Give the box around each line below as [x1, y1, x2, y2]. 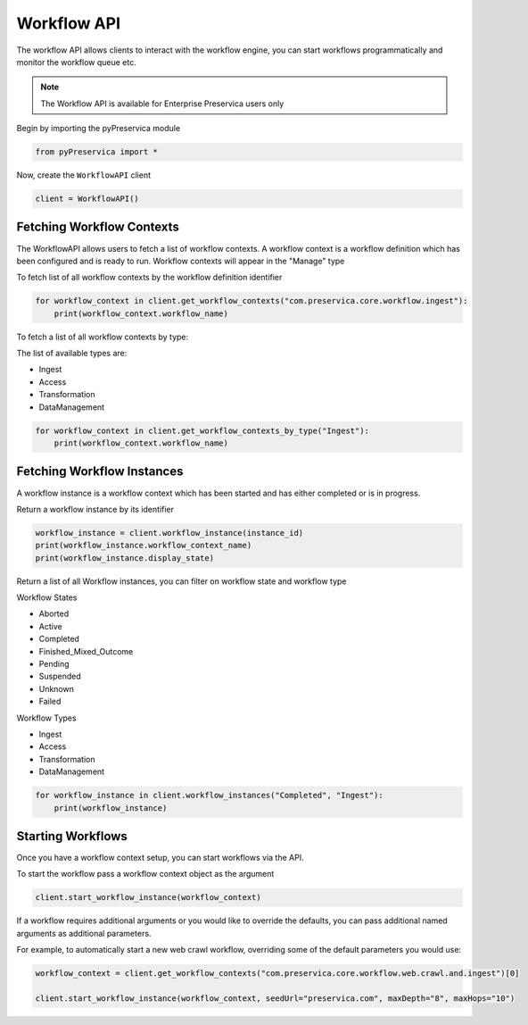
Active [38, 621, 62, 631]
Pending [38, 659, 70, 670]
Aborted [38, 608, 70, 620]
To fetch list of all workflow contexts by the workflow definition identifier [16, 272, 283, 283]
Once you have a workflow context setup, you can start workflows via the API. [16, 853, 304, 863]
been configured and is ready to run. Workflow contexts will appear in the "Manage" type [16, 255, 345, 266]
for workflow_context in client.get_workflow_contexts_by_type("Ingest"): [35, 425, 370, 436]
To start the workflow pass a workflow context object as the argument [16, 869, 275, 879]
